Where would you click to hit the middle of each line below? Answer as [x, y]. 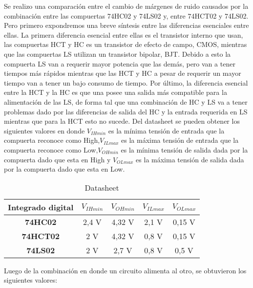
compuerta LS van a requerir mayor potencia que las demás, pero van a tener [120, 63]
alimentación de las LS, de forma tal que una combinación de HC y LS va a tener [126, 101]
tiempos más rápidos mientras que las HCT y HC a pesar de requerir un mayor [123, 73]
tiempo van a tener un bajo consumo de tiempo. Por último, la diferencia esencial [126, 82]
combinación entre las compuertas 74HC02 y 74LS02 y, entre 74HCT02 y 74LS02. [126, 15]
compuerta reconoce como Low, [51, 149]
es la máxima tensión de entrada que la [180, 140]
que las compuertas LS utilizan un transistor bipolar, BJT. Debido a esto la [117, 54]
